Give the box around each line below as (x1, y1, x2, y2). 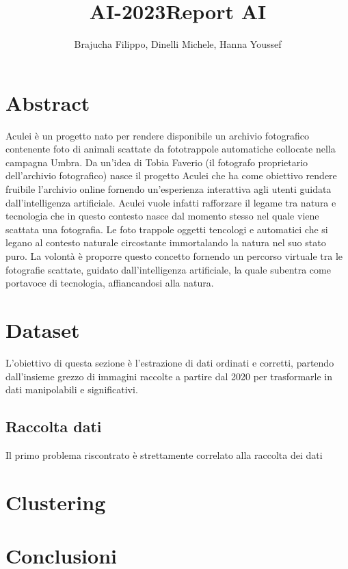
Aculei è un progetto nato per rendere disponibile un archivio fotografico (5, 128, 310, 142)
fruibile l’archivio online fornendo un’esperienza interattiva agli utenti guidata (5, 182, 332, 196)
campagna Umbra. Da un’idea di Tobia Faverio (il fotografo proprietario (5, 155, 308, 169)
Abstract (5, 88, 90, 116)
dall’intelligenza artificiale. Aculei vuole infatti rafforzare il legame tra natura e (5, 195, 336, 209)
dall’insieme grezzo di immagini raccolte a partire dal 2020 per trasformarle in (5, 369, 333, 383)
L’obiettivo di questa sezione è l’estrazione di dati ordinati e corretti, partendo (5, 355, 334, 369)
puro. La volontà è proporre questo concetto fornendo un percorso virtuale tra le (5, 249, 343, 263)
